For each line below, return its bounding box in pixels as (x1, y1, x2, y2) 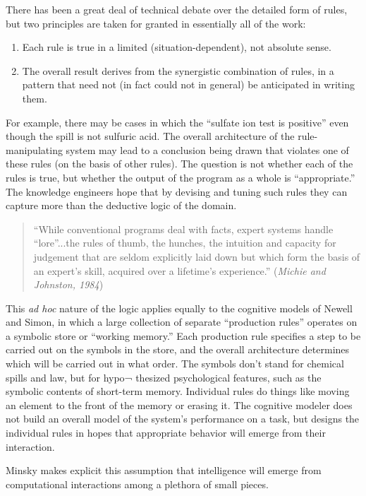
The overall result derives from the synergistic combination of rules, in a (22, 63, 334, 78)
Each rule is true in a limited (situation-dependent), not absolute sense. (22, 40, 331, 54)
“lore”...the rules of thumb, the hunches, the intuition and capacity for (33, 235, 336, 250)
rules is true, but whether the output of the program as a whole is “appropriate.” (6, 170, 355, 184)
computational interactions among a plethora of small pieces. (6, 476, 269, 491)
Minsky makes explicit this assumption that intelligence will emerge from (6, 463, 322, 478)
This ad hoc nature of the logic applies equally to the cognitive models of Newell (6, 300, 353, 315)
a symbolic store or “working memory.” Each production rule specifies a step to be (6, 328, 361, 343)
